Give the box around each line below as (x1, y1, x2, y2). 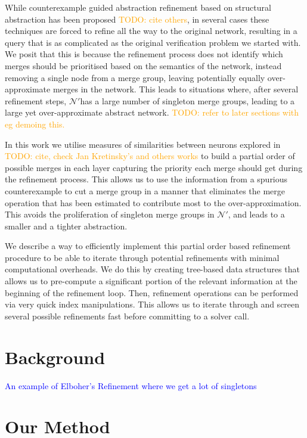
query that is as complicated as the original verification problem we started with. (5, 36, 301, 48)
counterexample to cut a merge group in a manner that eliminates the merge (5, 184, 286, 197)
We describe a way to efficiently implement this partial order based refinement (5, 240, 291, 252)
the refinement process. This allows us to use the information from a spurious (5, 173, 288, 185)
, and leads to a (228, 208, 285, 220)
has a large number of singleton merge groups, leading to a (80, 94, 295, 107)
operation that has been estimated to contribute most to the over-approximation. (5, 196, 302, 209)
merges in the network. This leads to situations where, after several (52, 83, 299, 95)
